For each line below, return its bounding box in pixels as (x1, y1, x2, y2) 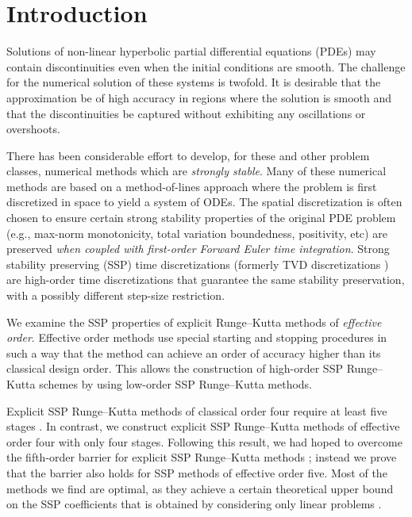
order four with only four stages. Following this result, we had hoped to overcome (6, 433, 402, 450)
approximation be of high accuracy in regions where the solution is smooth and (6, 89, 392, 105)
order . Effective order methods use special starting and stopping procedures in (6, 329, 387, 346)
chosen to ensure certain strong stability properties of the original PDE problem (6, 209, 396, 226)
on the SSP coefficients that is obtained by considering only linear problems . (6, 496, 382, 512)
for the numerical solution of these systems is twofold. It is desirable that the (6, 74, 381, 90)
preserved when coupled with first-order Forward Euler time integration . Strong (6, 240, 390, 257)
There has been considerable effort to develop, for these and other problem (6, 147, 370, 163)
